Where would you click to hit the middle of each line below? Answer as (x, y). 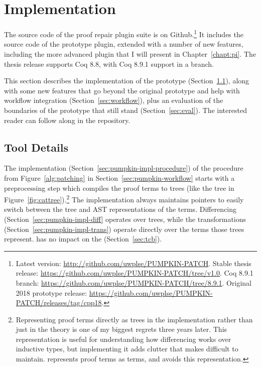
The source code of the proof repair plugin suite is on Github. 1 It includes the (124, 33)
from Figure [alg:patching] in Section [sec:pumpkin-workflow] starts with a (119, 177)
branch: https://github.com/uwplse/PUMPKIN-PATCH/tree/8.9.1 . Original (134, 282)
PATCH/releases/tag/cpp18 (59, 302)
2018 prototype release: (51, 292)
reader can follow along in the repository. (67, 120)
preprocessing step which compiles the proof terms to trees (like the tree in (119, 188)
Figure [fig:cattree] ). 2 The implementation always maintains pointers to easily (124, 199)
